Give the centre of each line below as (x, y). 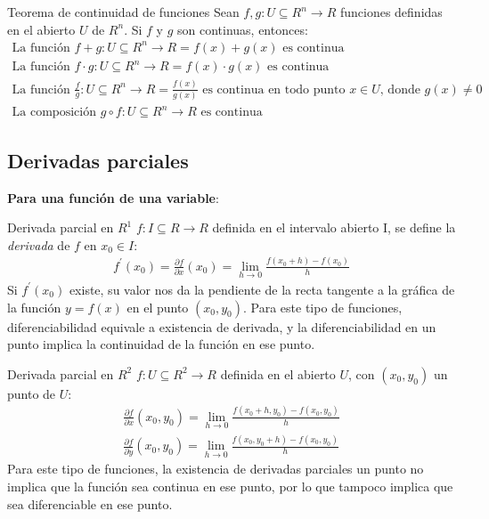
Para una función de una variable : (113, 197)
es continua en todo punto (274, 89)
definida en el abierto (278, 373)
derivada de (39, 244)
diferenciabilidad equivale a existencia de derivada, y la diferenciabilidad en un (222, 326)
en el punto (158, 307)
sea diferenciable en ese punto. (90, 503)
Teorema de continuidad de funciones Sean (123, 12)
